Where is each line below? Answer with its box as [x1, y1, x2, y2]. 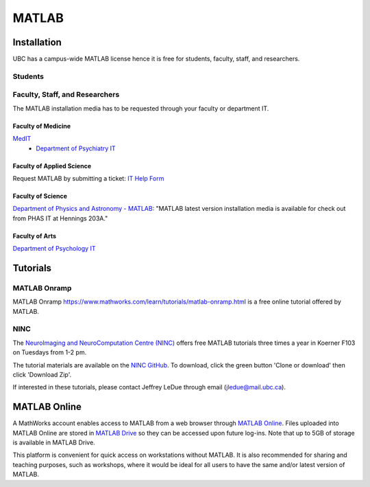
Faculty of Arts [12, 231, 57, 240]
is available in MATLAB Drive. [12, 438, 95, 446]
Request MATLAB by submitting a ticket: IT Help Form [12, 174, 164, 182]
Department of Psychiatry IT [36, 144, 116, 152]
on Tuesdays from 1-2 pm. [12, 348, 87, 356]
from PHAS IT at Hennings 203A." [12, 214, 108, 223]
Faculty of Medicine [12, 122, 71, 130]
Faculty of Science [12, 192, 68, 200]
